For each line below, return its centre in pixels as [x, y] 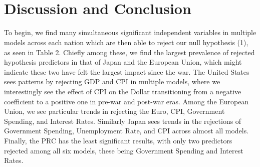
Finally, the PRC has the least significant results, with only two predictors [118, 140]
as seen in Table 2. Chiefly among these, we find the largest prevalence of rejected [129, 52]
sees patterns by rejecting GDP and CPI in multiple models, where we [112, 81]
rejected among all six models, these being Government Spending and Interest [124, 150]
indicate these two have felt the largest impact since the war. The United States [127, 71]
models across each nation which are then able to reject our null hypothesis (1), [126, 42]
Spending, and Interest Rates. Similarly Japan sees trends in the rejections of [123, 121]
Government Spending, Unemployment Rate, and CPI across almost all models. [126, 131]
